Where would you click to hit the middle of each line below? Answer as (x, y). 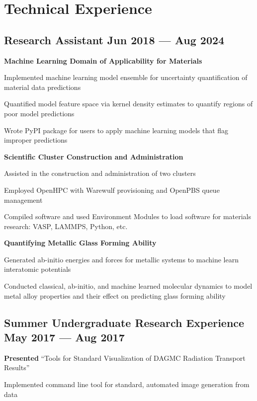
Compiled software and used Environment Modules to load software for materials (128, 216)
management (23, 200)
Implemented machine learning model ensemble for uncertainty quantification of (126, 77)
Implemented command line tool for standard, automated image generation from (127, 384)
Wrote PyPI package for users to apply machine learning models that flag (116, 130)
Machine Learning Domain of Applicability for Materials (103, 60)
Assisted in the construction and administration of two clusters (100, 173)
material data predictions (43, 87)
